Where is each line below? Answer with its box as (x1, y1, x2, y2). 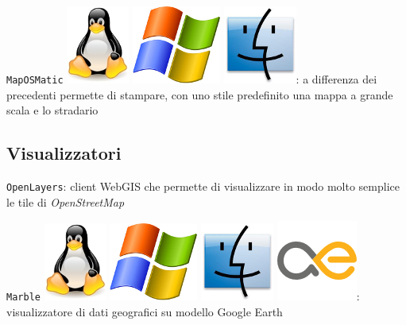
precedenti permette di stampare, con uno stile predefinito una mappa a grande (6, 86, 393, 103)
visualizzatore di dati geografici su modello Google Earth (6, 303, 283, 319)
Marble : (6, 288, 360, 304)
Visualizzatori (6, 141, 122, 165)
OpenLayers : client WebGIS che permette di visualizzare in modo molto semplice (6, 178, 400, 195)
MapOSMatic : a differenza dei (6, 71, 377, 87)
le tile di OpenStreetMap (6, 193, 125, 210)
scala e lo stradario (6, 102, 99, 118)
